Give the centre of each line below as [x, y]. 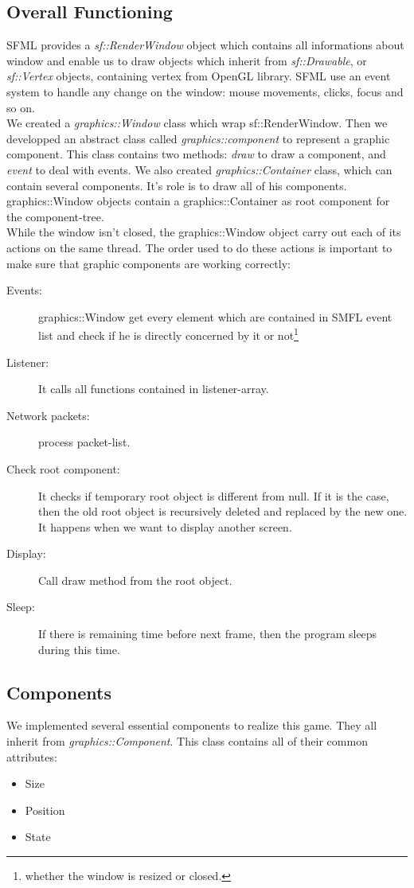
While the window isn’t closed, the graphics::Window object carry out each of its [204, 232]
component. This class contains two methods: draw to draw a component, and [196, 154]
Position [45, 810]
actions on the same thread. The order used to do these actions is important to [199, 247]
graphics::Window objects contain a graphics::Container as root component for [198, 201]
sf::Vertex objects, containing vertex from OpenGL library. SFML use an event [199, 76]
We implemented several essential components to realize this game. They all [192, 725]
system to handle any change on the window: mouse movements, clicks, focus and [205, 91]
